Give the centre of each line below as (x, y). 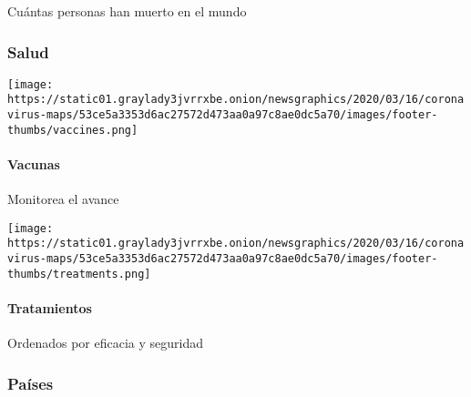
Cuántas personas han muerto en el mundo (127, 11)
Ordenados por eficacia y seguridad (105, 343)
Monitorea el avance (63, 199)
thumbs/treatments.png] (79, 274)
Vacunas (34, 164)
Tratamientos (50, 308)
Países (31, 383)
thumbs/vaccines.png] (73, 130)
